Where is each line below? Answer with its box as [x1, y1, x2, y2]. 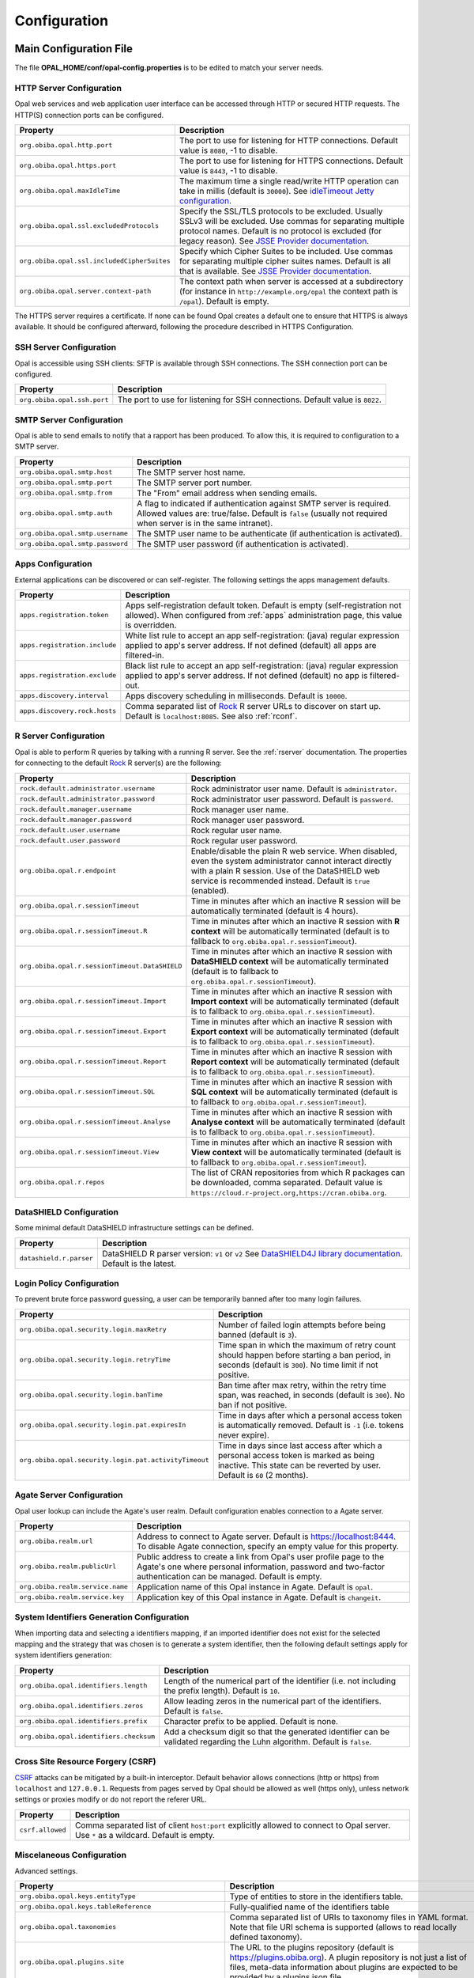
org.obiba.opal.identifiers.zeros [19, 1702, 144, 1711]
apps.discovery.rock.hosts [19, 707, 117, 715]
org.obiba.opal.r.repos [19, 1178, 105, 1186]
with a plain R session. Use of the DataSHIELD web [190, 865, 381, 876]
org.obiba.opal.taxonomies [19, 1923, 117, 1931]
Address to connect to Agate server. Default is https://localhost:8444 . [137, 1531, 397, 1542]
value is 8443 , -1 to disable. [179, 165, 278, 176]
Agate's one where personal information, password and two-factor [137, 1561, 386, 1572]
